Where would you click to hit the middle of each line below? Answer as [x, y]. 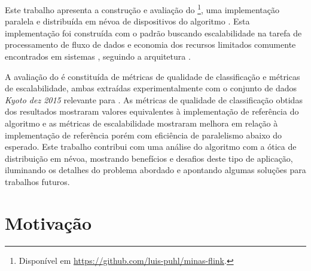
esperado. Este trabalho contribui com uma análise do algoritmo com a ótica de [151, 147]
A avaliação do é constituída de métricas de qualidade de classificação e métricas [153, 76]
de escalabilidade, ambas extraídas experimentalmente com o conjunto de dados [151, 88]
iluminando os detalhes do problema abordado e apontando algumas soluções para [155, 170]
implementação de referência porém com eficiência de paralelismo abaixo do [143, 135]
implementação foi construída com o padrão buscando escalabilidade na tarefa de [153, 33]
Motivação [48, 222]
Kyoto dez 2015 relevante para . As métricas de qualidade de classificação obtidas [154, 99]
